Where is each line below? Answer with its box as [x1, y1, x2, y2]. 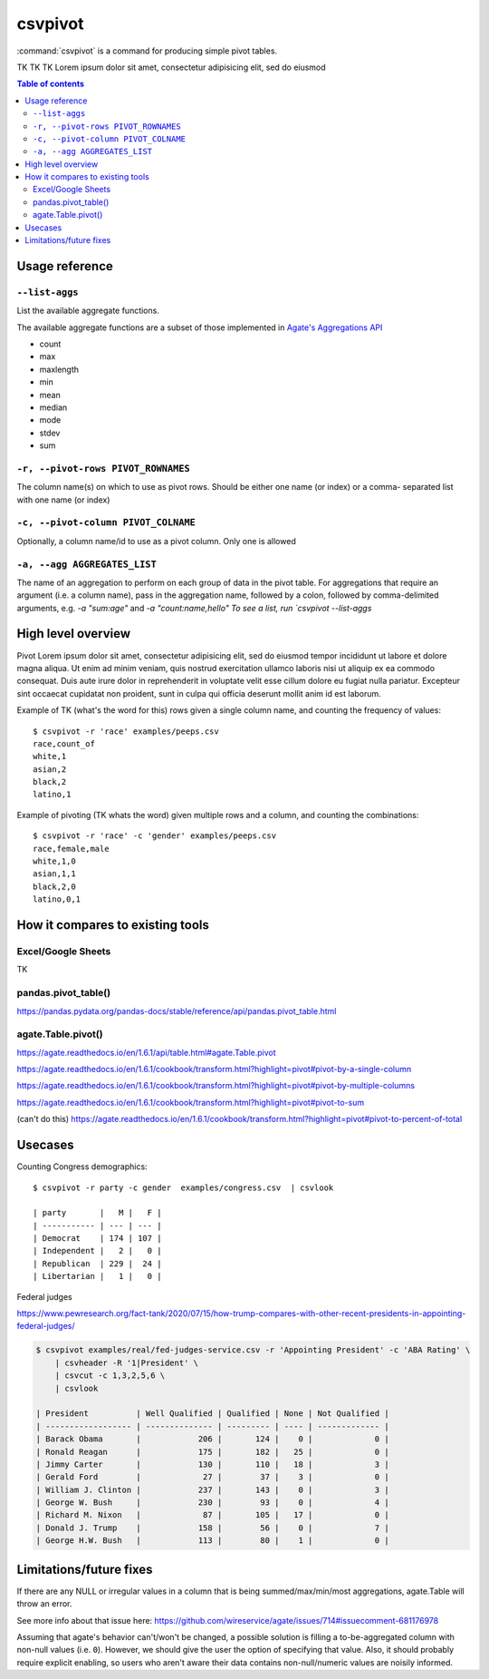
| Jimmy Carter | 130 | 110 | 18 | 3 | [35, 1459, 389, 1469]
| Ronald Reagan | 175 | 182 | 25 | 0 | [35, 1447, 389, 1457]
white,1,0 [33, 856, 76, 866]
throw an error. [16, 1598, 72, 1609]
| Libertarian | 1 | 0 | [33, 1271, 162, 1282]
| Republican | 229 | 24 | [33, 1258, 162, 1269]
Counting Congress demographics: [16, 1161, 149, 1172]
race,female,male [33, 844, 110, 854]
